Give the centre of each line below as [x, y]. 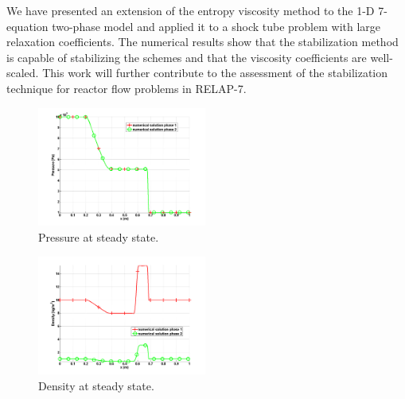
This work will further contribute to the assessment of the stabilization [215, 73]
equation [27, 26]
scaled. [23, 73]
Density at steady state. [96, 385]
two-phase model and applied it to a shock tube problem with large [216, 26]
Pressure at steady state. [99, 236]
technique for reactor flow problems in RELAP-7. [127, 88]
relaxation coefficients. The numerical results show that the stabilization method [202, 42]
